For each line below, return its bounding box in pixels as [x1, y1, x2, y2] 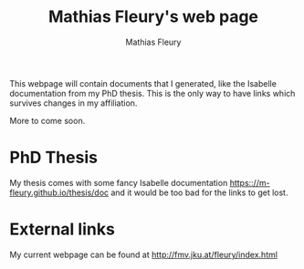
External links [9, 219, 116, 240]
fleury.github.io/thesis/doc [9, 187, 110, 198]
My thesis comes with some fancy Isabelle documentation [9, 177, 228, 188]
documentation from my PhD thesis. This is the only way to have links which [9, 88, 296, 98]
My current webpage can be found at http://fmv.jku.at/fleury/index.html [9, 249, 278, 260]
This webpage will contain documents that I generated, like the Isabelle [9, 78, 277, 88]
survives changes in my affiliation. [9, 98, 138, 109]
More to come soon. [9, 115, 86, 126]
